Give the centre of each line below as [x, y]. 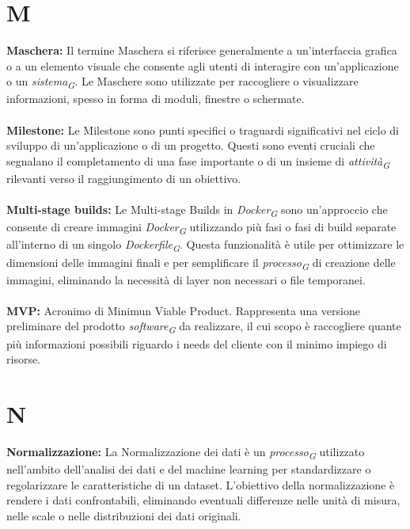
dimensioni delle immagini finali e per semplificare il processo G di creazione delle [201, 263]
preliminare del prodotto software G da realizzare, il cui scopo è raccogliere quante [204, 327]
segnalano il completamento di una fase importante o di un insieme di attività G [198, 162]
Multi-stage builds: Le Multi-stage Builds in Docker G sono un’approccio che [197, 210]
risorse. [24, 359]
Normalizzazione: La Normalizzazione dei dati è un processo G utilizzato [186, 452]
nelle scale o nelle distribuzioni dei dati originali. [124, 515]
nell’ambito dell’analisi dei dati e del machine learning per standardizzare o [189, 468]
